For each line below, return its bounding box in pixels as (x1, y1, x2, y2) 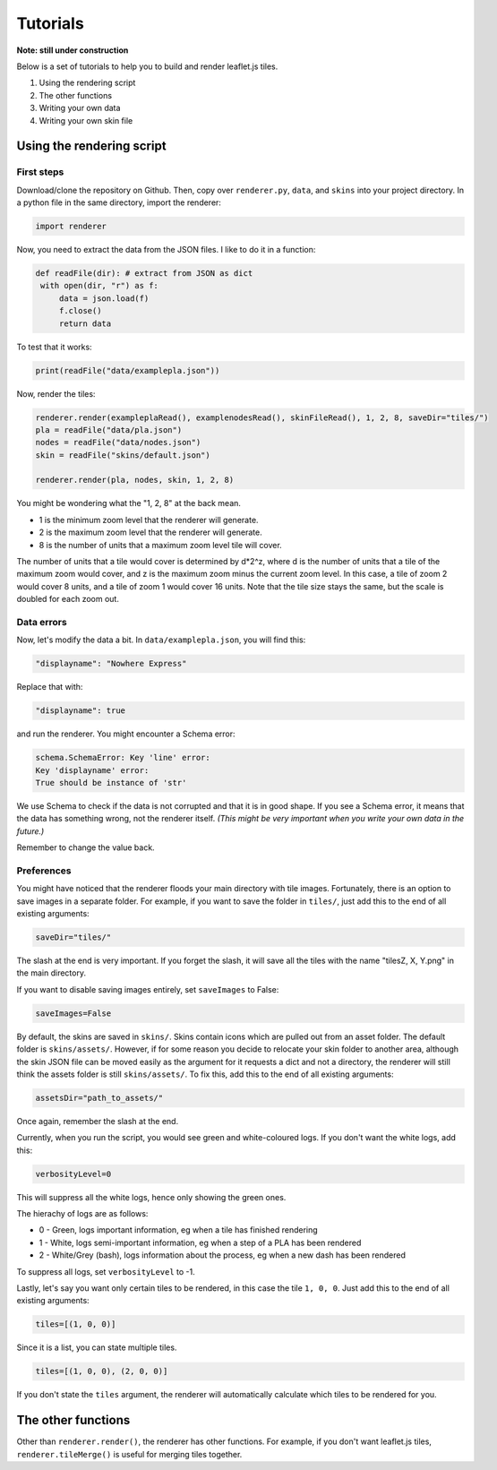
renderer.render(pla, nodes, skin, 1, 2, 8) (35, 475, 235, 486)
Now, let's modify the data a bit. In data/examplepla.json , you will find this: (16, 634, 306, 645)
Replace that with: (16, 682, 83, 692)
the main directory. (16, 967, 87, 978)
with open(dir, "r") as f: (40, 280, 159, 291)
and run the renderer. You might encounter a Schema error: (16, 728, 236, 739)
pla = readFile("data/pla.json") (35, 425, 183, 434)
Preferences (16, 864, 72, 877)
